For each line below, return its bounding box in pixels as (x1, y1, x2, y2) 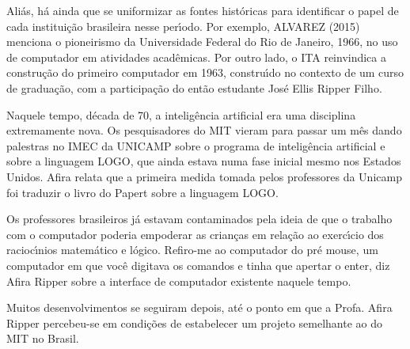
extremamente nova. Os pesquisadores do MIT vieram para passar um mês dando (6, 122, 402, 138)
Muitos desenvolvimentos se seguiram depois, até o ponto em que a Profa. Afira (6, 299, 393, 316)
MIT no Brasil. (6, 330, 79, 347)
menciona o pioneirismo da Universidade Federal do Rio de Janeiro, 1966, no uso (6, 33, 398, 50)
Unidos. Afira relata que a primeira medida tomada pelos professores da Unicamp (6, 168, 402, 184)
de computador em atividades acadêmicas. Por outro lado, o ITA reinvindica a (6, 48, 387, 65)
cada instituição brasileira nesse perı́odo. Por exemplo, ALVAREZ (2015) (6, 17, 360, 34)
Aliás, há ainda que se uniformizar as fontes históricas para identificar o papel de (6, 2, 399, 18)
